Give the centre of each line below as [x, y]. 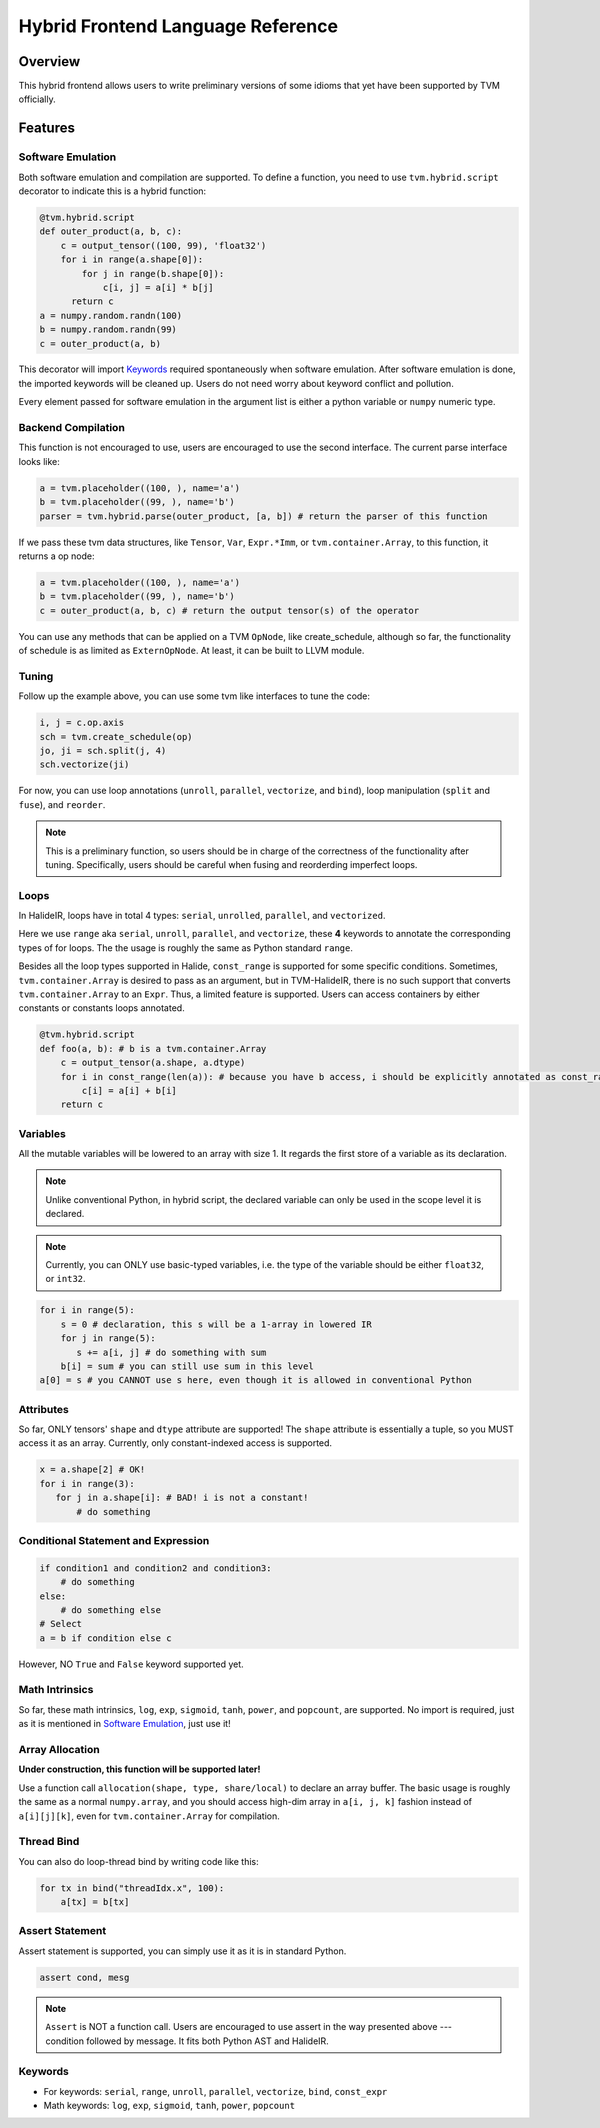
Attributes [43, 1409]
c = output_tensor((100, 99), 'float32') [163, 245]
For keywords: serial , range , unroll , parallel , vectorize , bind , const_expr [215, 2091]
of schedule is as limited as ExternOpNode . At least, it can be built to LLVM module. [191, 651]
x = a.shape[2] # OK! [92, 1469]
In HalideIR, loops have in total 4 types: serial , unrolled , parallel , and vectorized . [202, 916]
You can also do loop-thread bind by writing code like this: [138, 1861]
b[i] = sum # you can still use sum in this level [187, 1366]
